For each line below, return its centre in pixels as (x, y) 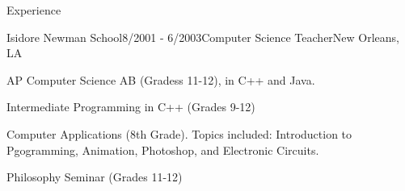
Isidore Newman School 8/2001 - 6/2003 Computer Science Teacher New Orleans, (203, 37)
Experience (34, 10)
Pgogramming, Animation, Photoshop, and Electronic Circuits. (163, 149)
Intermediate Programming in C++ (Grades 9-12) (131, 107)
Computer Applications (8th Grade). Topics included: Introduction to (179, 133)
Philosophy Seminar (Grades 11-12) (95, 177)
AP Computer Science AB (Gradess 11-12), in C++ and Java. (161, 79)
